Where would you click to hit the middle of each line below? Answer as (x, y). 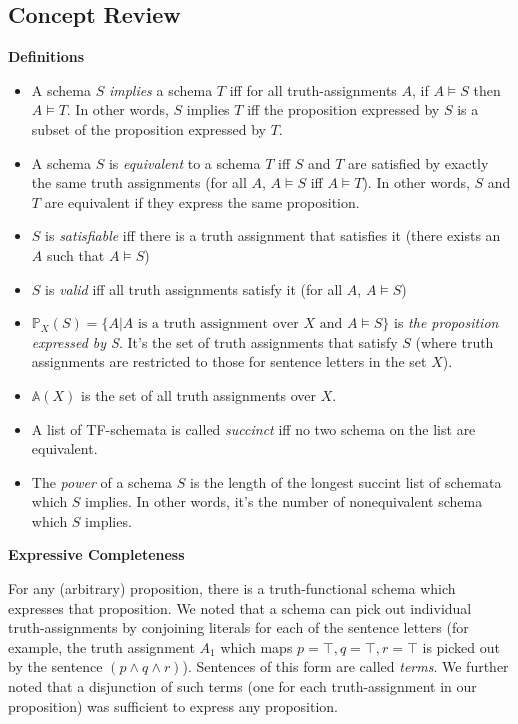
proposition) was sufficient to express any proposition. (173, 705)
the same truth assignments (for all (139, 182)
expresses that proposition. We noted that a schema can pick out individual (240, 607)
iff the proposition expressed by (343, 109)
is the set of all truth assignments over (199, 394)
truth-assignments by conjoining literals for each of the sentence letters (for (238, 627)
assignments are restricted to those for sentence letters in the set (229, 361)
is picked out (461, 646)
